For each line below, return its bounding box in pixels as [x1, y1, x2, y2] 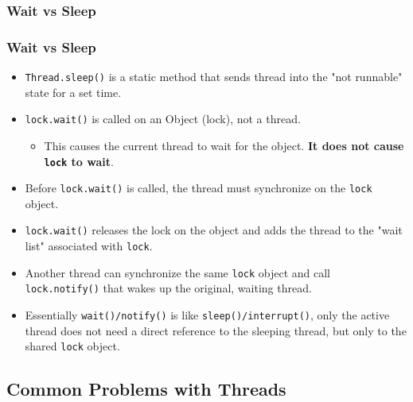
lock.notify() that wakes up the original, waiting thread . [25, 280, 312, 296]
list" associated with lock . [25, 238, 153, 254]
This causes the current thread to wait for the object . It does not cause [44, 137, 404, 153]
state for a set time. [25, 83, 122, 100]
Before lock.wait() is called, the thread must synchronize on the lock [25, 180, 372, 196]
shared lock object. [25, 338, 120, 354]
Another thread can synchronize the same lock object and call [25, 264, 331, 280]
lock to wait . [44, 153, 114, 169]
